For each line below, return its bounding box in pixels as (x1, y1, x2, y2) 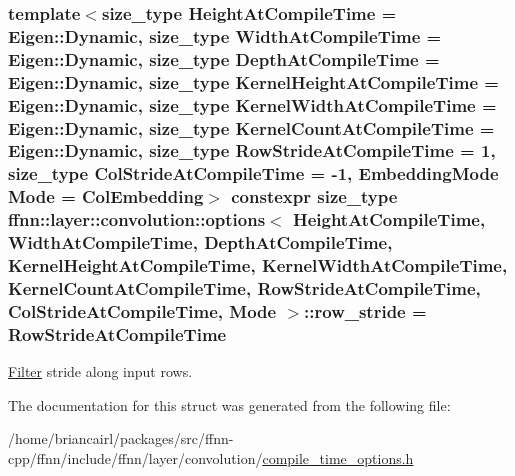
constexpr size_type (231, 184, 398, 209)
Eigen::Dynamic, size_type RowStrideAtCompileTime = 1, (8, 138, 496, 163)
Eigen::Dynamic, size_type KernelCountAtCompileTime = (8, 115, 495, 140)
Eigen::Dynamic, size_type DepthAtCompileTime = (8, 46, 440, 71)
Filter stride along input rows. (8, 361, 193, 382)
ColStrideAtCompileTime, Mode (8, 298, 277, 323)
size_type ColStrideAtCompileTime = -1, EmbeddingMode (8, 161, 499, 186)
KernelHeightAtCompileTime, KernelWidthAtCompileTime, (8, 253, 508, 278)
